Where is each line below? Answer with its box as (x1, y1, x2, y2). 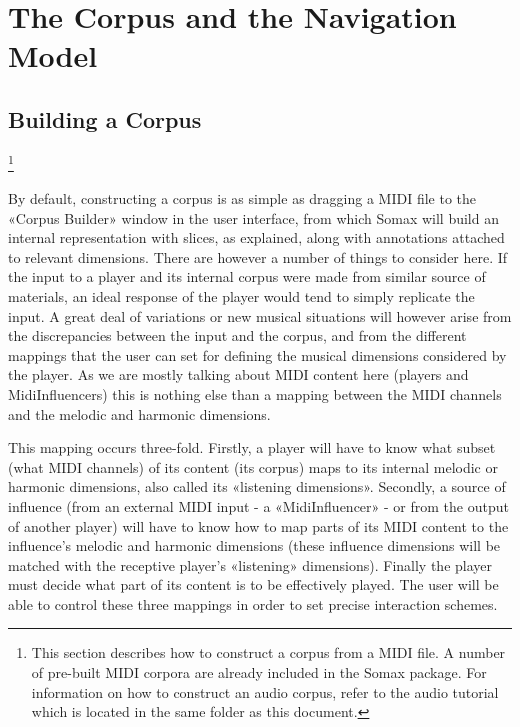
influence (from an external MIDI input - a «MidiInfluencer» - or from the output (8, 495, 509, 516)
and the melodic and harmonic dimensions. (8, 403, 271, 424)
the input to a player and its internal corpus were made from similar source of (8, 266, 486, 287)
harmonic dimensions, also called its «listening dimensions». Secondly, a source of (8, 476, 506, 497)
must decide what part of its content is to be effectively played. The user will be (8, 574, 499, 595)
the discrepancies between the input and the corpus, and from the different (8, 325, 467, 346)
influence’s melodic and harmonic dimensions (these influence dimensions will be (8, 535, 501, 556)
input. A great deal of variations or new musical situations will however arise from (8, 305, 512, 326)
